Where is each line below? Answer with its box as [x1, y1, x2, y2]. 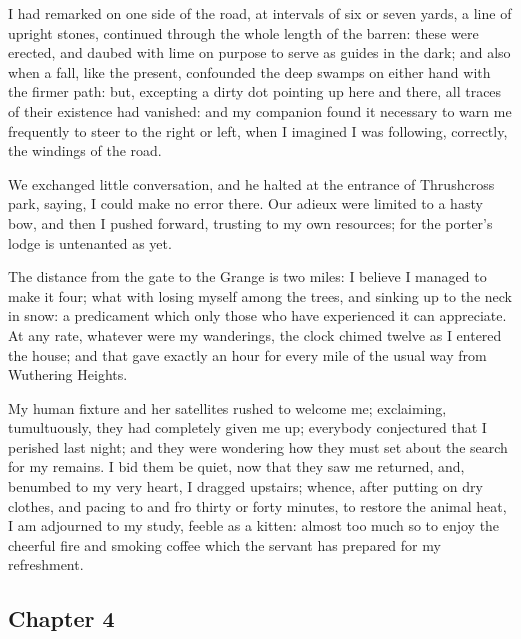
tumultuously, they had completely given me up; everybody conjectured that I [8, 417, 487, 438]
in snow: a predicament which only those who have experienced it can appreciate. [8, 305, 507, 326]
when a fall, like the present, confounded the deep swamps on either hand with [8, 61, 491, 82]
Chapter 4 [8, 603, 115, 634]
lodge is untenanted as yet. [8, 232, 172, 253]
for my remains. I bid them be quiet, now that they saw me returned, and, [8, 456, 465, 477]
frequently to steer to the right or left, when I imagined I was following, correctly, [8, 120, 508, 141]
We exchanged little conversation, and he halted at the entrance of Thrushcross [8, 173, 495, 194]
